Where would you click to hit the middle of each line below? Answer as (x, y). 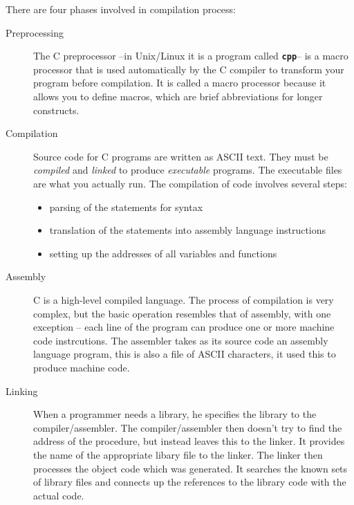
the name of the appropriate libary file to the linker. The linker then (178, 454)
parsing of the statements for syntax (126, 206)
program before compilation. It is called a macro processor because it (180, 83)
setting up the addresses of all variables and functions (163, 253)
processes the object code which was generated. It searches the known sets (190, 468)
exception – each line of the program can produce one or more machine (184, 327)
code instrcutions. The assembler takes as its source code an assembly (181, 340)
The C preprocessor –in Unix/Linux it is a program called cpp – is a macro (191, 56)
